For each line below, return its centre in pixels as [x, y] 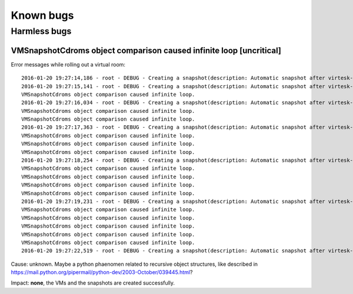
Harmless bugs [41, 31]
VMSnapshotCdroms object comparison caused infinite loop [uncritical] [146, 50]
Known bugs [42, 15]
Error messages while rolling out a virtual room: [68, 64]
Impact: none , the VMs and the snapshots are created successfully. [93, 283]
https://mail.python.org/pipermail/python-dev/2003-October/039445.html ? [102, 272]
